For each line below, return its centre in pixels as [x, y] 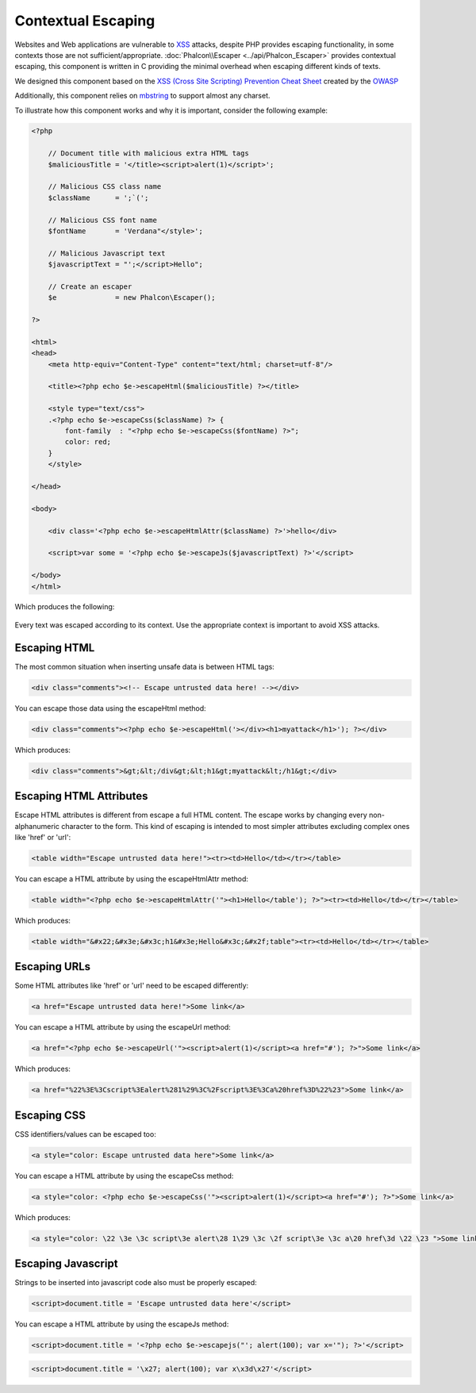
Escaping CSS [50, 1115]
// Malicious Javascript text [107, 253]
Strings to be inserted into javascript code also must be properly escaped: [136, 1283]
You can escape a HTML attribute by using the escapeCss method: [124, 1176]
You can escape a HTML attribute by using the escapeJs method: [122, 1324]
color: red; [88, 442]
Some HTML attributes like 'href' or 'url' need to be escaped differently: [132, 986]
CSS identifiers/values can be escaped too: [85, 1134]
